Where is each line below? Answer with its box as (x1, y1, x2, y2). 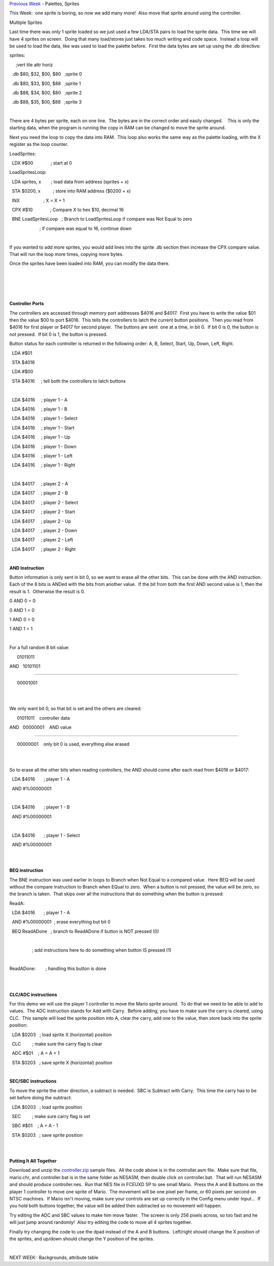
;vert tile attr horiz (15, 62, 53, 68)
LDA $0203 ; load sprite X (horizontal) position (12, 1032, 112, 1038)
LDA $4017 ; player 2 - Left (12, 537, 74, 543)
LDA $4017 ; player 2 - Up (12, 518, 71, 524)
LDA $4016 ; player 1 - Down (12, 443, 77, 450)
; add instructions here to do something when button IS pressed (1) (31, 947, 172, 953)
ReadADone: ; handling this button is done (9, 965, 107, 971)
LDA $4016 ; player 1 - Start (12, 425, 75, 431)
